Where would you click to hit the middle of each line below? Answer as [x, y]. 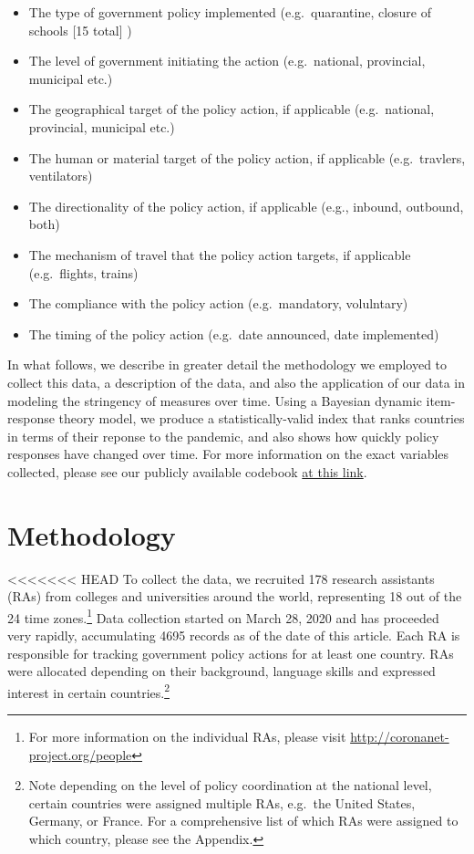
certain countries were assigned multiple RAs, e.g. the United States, [222, 802]
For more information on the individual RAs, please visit [187, 737]
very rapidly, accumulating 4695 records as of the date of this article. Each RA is [234, 635]
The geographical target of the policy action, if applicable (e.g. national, [232, 109]
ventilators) [61, 176]
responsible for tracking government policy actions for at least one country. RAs [231, 653]
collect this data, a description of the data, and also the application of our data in [237, 382]
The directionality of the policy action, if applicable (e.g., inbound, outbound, [246, 206]
